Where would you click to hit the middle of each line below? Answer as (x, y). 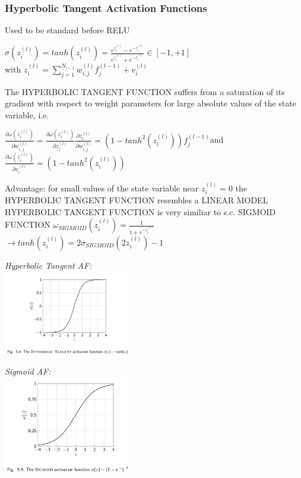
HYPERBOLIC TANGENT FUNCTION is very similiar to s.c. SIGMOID (140, 211)
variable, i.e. (27, 114)
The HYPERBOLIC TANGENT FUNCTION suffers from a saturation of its (145, 91)
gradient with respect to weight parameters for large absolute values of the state (150, 103)
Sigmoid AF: (28, 371)
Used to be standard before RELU (67, 30)
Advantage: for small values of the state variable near (102, 188)
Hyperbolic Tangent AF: (48, 265)
